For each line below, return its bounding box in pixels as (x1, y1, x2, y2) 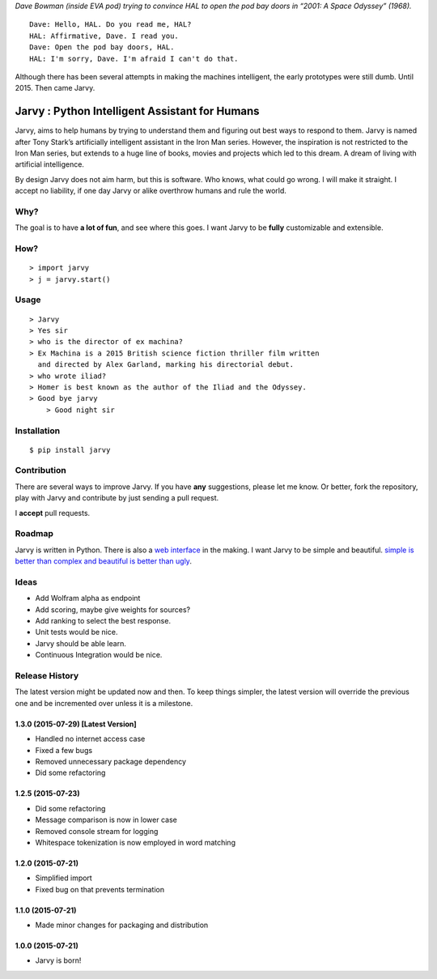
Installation (15, 425, 61, 436)
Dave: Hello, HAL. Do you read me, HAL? (29, 20, 192, 29)
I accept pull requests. (15, 508, 91, 517)
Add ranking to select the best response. (35, 616, 172, 626)
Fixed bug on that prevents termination (35, 884, 165, 894)
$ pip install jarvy (29, 445, 111, 454)
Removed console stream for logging (35, 826, 159, 836)
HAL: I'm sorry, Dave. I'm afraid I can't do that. (29, 53, 239, 63)
